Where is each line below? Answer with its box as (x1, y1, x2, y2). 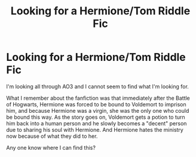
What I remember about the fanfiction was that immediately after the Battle (6, 94, 190, 101)
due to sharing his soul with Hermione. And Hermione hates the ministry (6, 126, 183, 133)
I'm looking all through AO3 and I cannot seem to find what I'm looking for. (6, 82, 189, 90)
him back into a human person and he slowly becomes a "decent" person (6, 119, 187, 127)
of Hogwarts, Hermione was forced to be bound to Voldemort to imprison (6, 100, 186, 108)
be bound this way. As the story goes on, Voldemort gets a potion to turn (6, 113, 185, 121)
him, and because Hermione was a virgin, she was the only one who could (6, 107, 189, 114)
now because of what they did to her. (6, 133, 98, 140)
